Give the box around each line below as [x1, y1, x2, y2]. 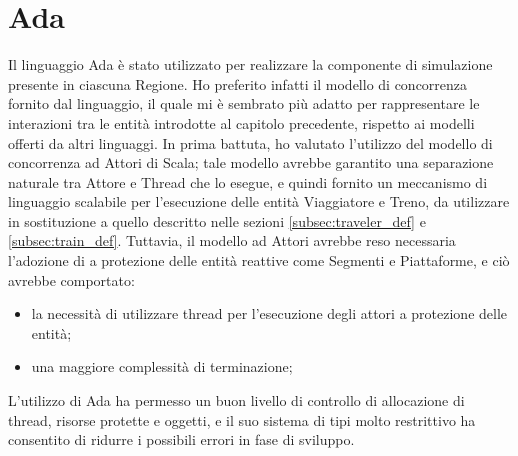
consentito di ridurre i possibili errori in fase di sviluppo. [8, 429, 355, 450]
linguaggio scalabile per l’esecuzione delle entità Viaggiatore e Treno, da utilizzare [8, 191, 510, 212]
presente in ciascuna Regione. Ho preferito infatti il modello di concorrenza [8, 73, 468, 94]
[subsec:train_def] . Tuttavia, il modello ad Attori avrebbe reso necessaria [8, 230, 456, 251]
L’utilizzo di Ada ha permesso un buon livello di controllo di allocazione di [8, 390, 465, 411]
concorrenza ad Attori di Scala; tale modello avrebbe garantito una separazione [8, 152, 494, 173]
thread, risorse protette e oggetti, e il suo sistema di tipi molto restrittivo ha [8, 409, 476, 430]
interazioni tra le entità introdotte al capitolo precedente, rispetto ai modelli [8, 112, 475, 133]
